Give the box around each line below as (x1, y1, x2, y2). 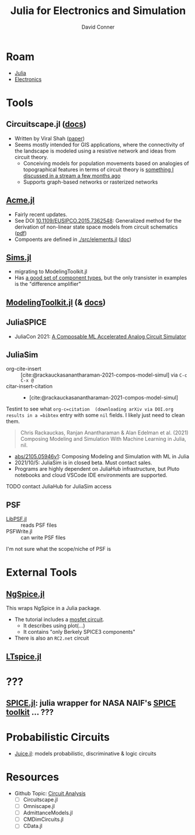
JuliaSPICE (6, 318, 47, 327)
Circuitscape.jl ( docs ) (6, 119, 86, 129)
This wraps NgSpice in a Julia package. (6, 605, 101, 612)
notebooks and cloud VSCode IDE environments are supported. (14, 472, 168, 479)
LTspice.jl (6, 651, 42, 661)
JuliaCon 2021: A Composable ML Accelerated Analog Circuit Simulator (14, 333, 187, 340)
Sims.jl (6, 253, 32, 263)
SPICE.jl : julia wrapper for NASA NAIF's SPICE (6, 698, 176, 708)
